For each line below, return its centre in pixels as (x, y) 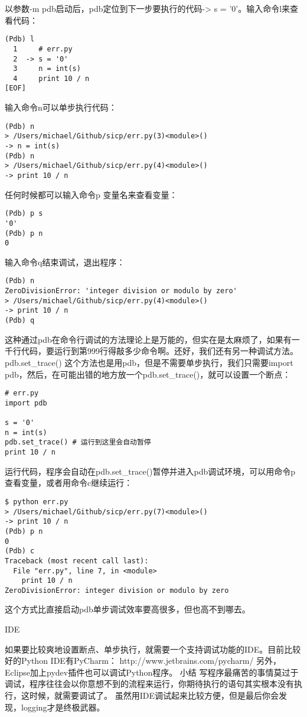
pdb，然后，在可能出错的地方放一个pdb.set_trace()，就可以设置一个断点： (148, 374)
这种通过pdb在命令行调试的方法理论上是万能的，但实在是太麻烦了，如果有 (148, 339)
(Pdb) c (20, 551)
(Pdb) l (20, 39)
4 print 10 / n (51, 78)
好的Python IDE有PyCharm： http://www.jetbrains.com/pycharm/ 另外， (143, 661)
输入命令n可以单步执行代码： (61, 107)
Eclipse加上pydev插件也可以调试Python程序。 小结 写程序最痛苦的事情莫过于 (152, 672)
